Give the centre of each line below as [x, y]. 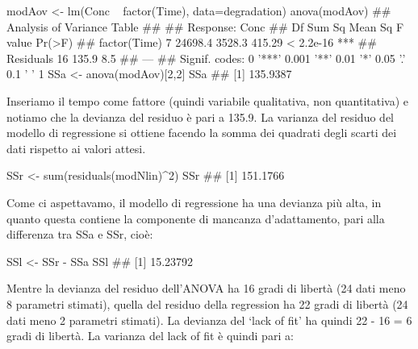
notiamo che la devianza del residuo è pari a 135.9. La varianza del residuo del [200, 116]
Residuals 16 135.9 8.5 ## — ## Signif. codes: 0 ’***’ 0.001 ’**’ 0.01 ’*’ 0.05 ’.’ [206, 58]
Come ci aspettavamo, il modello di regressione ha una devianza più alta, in [194, 202]
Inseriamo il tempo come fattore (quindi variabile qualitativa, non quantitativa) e [208, 100]
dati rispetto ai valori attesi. [76, 148]
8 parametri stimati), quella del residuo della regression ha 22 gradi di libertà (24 [207, 303]
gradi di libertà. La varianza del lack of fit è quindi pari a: [150, 336]
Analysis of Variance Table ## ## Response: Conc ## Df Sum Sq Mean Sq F [205, 26]
